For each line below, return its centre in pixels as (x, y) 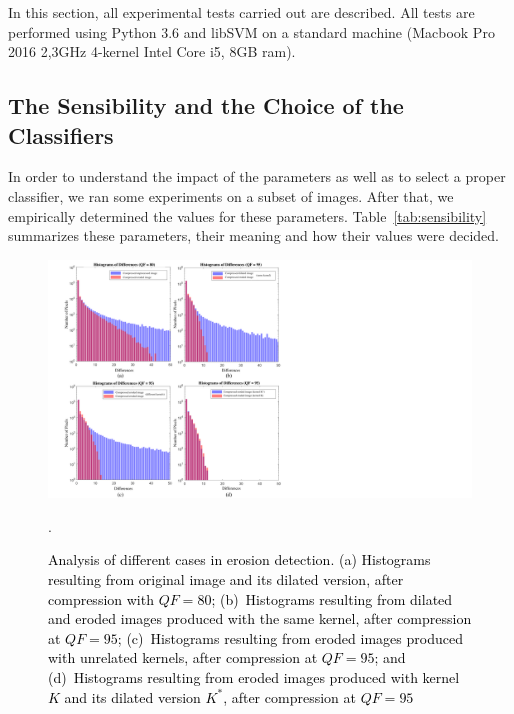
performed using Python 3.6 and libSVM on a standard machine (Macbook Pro (251, 31)
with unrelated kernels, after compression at (183, 657)
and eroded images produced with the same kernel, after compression (260, 618)
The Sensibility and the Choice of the (206, 105)
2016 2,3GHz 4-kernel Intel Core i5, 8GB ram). (152, 51)
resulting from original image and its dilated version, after (226, 579)
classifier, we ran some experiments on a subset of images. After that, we (231, 195)
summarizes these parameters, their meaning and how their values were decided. (253, 235)
